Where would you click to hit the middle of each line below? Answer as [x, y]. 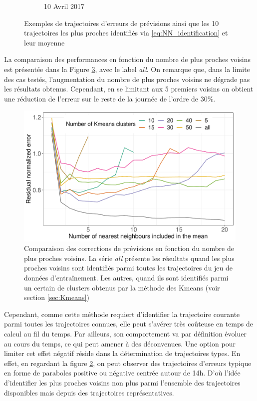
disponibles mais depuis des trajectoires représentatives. [89, 392]
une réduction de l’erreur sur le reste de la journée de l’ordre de [101, 98]
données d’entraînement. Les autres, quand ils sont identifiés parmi [126, 277]
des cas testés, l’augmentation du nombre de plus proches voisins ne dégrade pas [127, 79]
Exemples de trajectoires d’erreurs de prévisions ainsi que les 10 [122, 23]
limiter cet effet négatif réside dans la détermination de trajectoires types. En [122, 353]
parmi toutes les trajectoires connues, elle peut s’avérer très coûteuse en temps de [128, 324]
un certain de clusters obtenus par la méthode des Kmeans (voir [122, 287]
